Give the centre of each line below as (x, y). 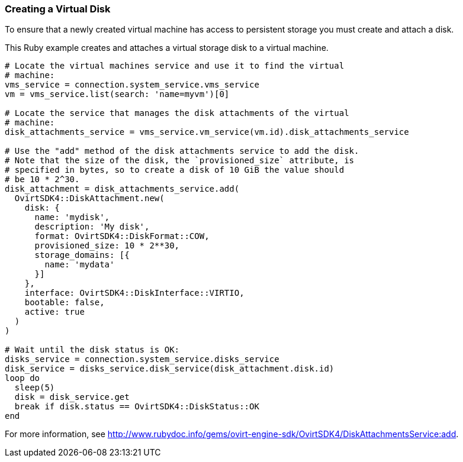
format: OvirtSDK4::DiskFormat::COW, (122, 236)
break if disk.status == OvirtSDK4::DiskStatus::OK (137, 407)
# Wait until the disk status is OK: (92, 350)
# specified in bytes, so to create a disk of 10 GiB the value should (175, 170)
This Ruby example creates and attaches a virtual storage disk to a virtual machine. (167, 48)
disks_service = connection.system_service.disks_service (142, 359)
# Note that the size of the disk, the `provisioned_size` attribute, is (180, 161)
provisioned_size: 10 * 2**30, (107, 246)
